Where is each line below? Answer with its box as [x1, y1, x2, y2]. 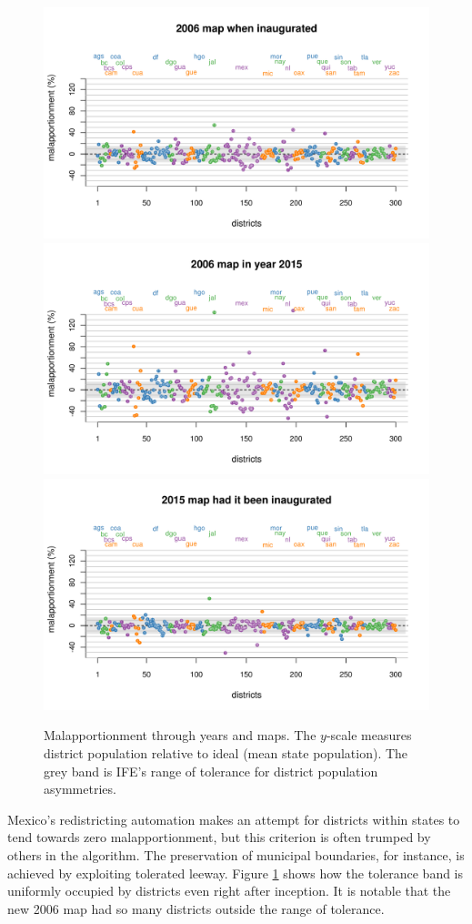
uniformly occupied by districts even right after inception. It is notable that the [7, 881, 451, 900]
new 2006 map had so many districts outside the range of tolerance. [7, 899, 385, 918]
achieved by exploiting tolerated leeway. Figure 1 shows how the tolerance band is [7, 863, 464, 882]
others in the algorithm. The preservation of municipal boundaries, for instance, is [7, 846, 465, 865]
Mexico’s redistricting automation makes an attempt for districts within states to [7, 809, 460, 828]
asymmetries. [44, 779, 116, 798]
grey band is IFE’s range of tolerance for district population [44, 761, 378, 780]
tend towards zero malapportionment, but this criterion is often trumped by [7, 828, 431, 847]
